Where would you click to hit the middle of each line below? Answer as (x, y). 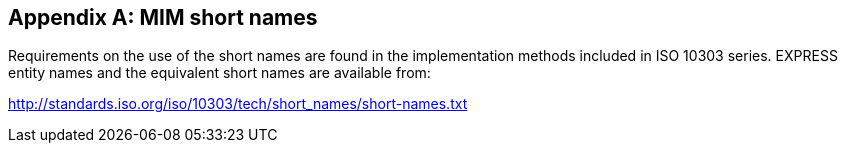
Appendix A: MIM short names (163, 17)
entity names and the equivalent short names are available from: (219, 73)
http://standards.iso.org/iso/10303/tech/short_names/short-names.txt (238, 104)
